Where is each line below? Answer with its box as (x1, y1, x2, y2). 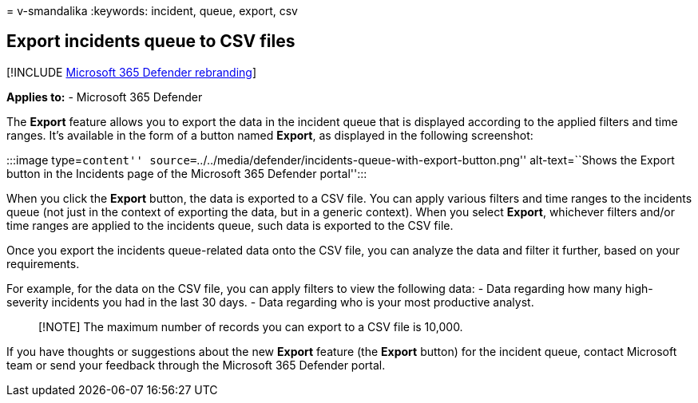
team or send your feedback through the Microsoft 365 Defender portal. (6, 358, 386, 372)
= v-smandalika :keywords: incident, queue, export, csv (6, 4, 298, 18)
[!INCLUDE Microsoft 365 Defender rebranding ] (6, 65, 257, 79)
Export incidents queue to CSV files (6, 31, 295, 52)
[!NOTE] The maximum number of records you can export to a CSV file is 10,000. (38, 319, 463, 334)
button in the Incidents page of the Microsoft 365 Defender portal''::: (6, 166, 367, 180)
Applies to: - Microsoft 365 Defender (6, 89, 203, 104)
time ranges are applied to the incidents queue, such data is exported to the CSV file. (6, 218, 454, 232)
